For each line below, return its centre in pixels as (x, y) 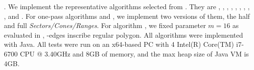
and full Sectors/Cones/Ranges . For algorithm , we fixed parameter (105, 25)
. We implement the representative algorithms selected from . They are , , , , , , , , (127, 6)
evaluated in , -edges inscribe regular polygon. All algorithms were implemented (124, 35)
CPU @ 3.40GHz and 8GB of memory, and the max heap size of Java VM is (134, 53)
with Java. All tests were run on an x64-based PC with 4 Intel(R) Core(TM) (119, 44)
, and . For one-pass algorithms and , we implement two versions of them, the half (127, 16)
